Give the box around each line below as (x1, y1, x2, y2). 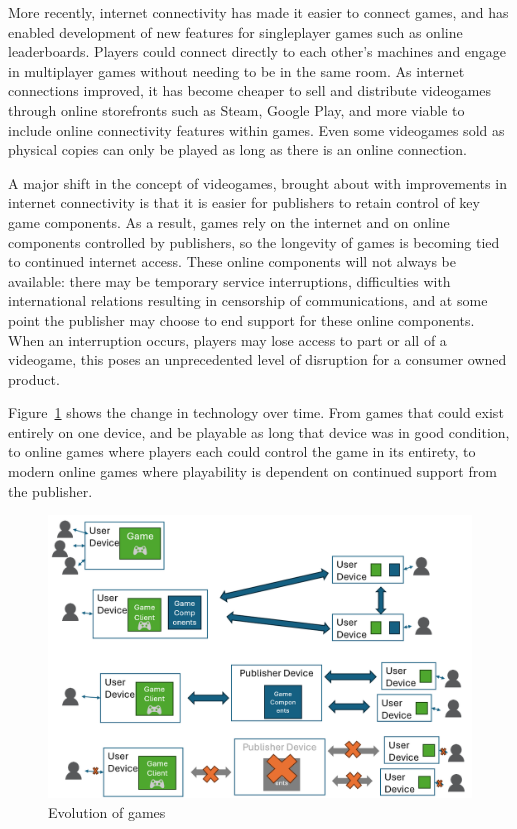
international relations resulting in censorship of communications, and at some (8, 290, 488, 311)
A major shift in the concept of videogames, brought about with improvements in (8, 172, 507, 193)
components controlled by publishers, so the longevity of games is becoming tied (8, 231, 500, 252)
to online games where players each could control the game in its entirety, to (8, 441, 476, 462)
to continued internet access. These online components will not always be (8, 251, 456, 272)
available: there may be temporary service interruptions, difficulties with (8, 270, 451, 291)
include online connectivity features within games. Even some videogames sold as (8, 119, 505, 140)
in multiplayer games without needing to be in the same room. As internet (8, 60, 465, 81)
